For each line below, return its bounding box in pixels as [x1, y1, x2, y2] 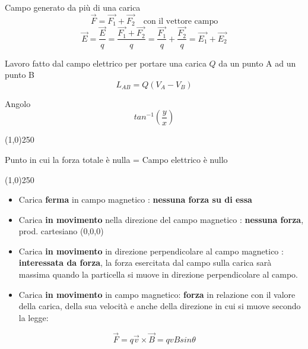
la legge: [18, 311, 49, 323]
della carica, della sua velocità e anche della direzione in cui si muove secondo [18, 300, 301, 312]
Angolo [5, 97, 31, 109]
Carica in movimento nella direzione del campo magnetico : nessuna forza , [18, 213, 304, 225]
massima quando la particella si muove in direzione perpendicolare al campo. [18, 268, 298, 281]
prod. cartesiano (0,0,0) [18, 225, 104, 237]
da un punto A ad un [218, 56, 296, 69]
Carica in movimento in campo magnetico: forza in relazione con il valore [18, 288, 296, 300]
